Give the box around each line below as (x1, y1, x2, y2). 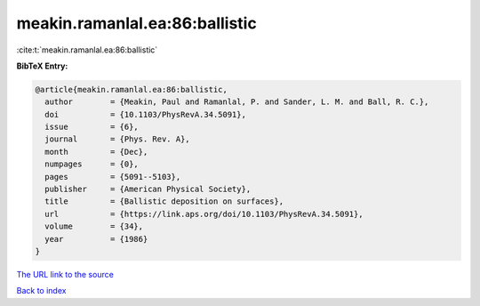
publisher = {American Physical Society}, (44, 184, 252, 195)
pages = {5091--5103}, (44, 172, 181, 181)
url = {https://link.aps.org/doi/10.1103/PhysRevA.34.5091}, (44, 209, 364, 219)
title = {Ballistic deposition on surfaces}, (44, 197, 284, 206)
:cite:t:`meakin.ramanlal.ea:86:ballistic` (16, 44, 158, 55)
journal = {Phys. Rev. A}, (44, 134, 190, 144)
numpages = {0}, (44, 159, 140, 169)
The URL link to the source (16, 269, 115, 279)
